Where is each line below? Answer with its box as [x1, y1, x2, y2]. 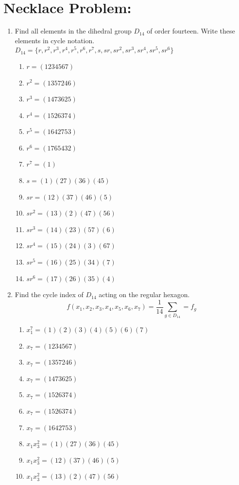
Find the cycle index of [15, 289, 84, 300]
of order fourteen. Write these [147, 26, 235, 36]
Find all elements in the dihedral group [15, 26, 132, 36]
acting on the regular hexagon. [99, 289, 190, 300]
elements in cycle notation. [15, 35, 95, 45]
